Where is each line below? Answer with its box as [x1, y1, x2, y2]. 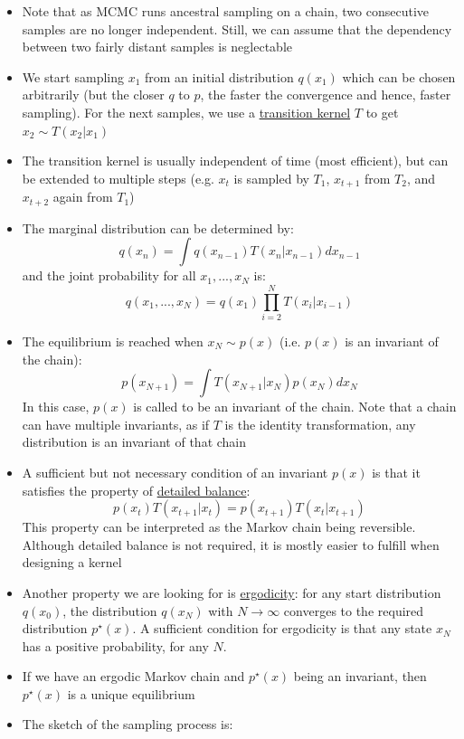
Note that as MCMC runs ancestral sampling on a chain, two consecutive [22, 2, 429, 20]
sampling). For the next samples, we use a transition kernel [22, 102, 351, 121]
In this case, [22, 397, 90, 416]
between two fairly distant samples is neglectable [22, 37, 292, 56]
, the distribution [62, 601, 157, 620]
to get [365, 102, 399, 121]
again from [52, 187, 113, 206]
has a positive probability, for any [22, 636, 209, 655]
